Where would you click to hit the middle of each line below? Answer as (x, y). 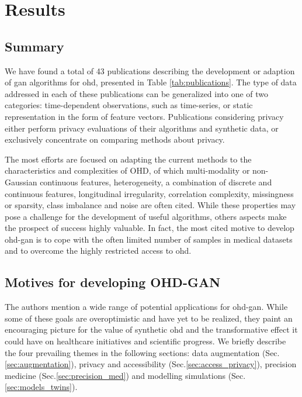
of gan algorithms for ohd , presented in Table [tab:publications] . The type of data (151, 82)
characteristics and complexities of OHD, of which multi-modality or (127, 170)
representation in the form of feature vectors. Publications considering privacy (144, 116)
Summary (34, 46)
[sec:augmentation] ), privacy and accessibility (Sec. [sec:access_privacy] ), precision (151, 364)
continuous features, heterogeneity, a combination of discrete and (156, 182)
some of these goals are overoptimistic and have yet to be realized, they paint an (149, 318)
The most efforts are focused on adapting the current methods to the (128, 159)
